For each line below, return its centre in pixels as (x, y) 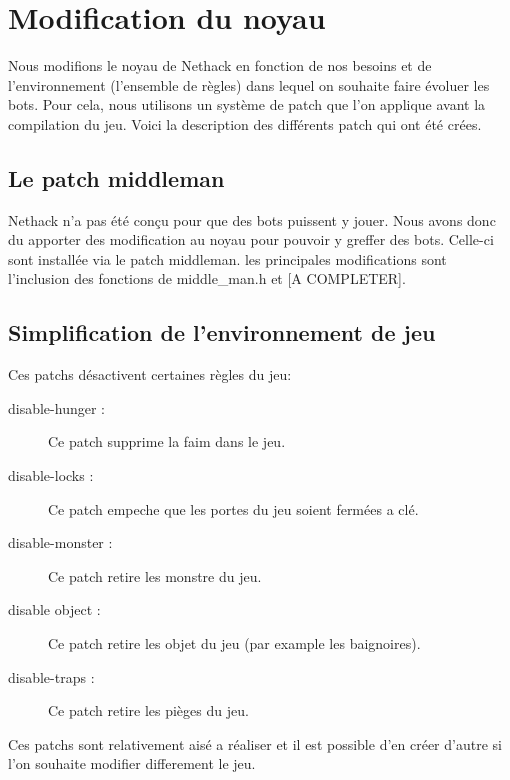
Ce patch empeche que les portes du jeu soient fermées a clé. (233, 508)
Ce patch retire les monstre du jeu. (155, 575)
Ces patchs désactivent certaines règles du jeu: (150, 374)
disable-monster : (60, 542)
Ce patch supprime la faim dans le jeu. (167, 441)
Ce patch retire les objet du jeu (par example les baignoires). (234, 643)
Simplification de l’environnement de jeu (222, 332)
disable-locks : (51, 475)
